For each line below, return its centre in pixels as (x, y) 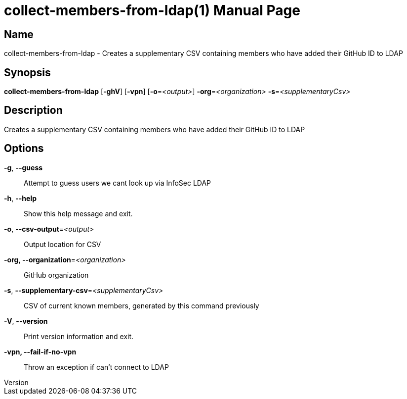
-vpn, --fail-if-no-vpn (40, 351)
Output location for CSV (62, 244)
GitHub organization (56, 275)
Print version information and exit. (79, 336)
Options (24, 149)
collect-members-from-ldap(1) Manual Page (152, 10)
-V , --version (26, 321)
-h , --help (20, 198)
